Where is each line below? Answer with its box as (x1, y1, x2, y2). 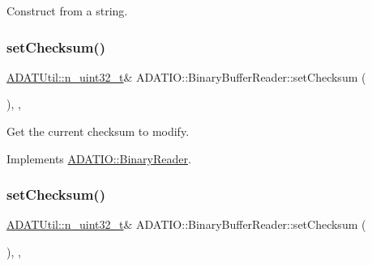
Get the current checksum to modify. (6, 123, 190, 139)
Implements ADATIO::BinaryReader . (6, 150, 191, 167)
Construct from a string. (6, 2, 128, 19)
